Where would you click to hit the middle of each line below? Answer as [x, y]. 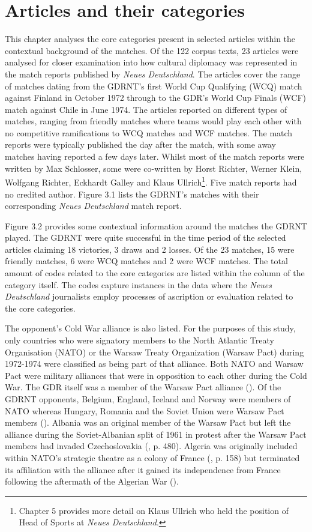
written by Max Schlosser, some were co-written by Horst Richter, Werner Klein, [154, 168]
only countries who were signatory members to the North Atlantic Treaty [139, 340]
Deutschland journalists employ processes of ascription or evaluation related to [149, 296]
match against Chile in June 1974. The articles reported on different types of [146, 109]
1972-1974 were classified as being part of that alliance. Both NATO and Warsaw [154, 364]
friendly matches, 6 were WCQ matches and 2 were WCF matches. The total [146, 261]
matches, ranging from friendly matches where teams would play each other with [153, 121]
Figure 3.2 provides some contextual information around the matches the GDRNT [156, 225]
